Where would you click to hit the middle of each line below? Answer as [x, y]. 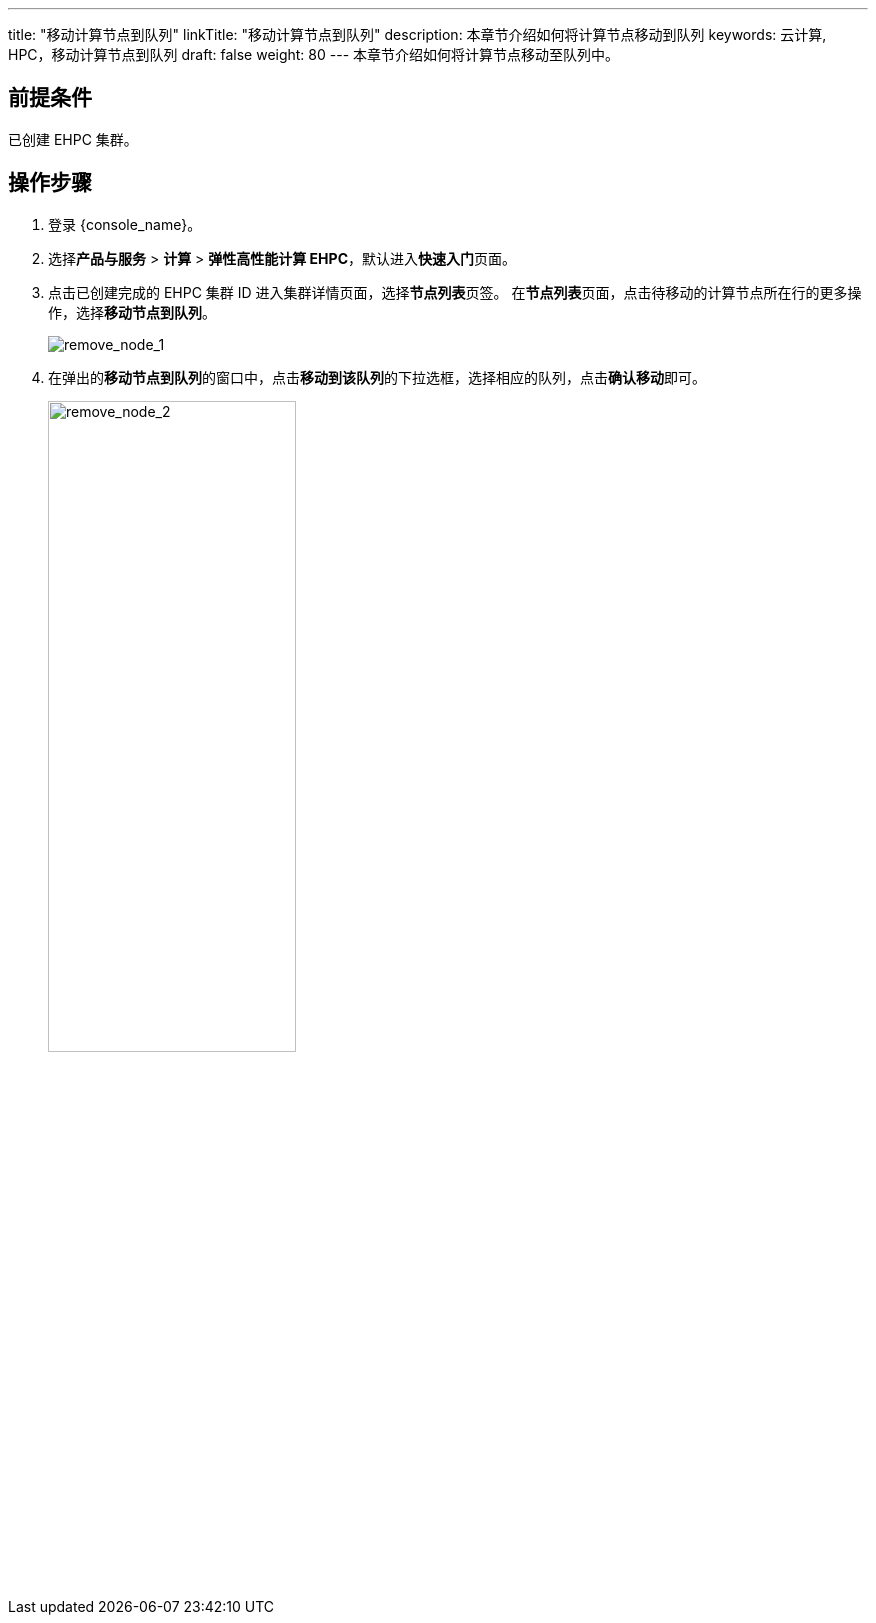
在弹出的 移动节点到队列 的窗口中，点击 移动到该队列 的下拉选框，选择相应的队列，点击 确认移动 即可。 [377, 377]
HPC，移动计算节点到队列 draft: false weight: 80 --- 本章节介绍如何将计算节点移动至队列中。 [314, 54]
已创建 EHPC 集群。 [73, 139]
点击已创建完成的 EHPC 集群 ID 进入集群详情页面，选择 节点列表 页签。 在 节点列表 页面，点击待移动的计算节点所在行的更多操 [455, 292]
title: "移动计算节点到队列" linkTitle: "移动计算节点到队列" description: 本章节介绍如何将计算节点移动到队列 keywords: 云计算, [417, 34]
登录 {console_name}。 [125, 224]
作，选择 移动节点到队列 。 [132, 312]
